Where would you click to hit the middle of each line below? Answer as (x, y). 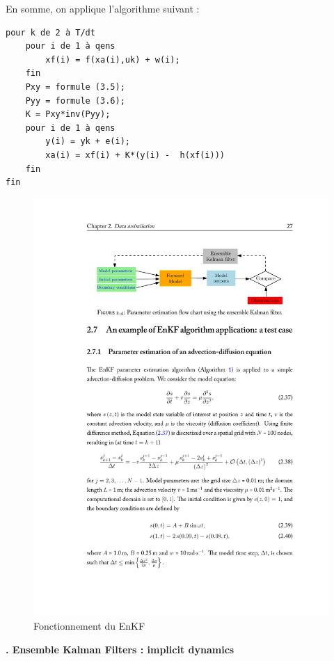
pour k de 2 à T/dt (50, 32)
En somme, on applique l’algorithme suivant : (103, 8)
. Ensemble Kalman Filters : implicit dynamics (120, 649)
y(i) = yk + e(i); (88, 142)
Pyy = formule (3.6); (75, 101)
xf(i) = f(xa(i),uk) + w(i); (113, 59)
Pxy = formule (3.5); (75, 87)
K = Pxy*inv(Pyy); (68, 114)
